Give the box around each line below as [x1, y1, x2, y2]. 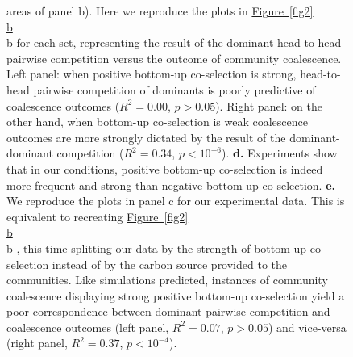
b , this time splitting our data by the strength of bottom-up [6, 239, 307, 256]
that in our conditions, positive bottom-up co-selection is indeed [6, 160, 323, 177]
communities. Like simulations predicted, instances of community [6, 271, 328, 288]
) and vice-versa [268, 318, 347, 335]
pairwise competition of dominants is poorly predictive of [33, 81, 316, 98]
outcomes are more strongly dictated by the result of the [6, 128, 286, 145]
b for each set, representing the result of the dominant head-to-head [6, 34, 342, 51]
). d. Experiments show [221, 145, 338, 162]
